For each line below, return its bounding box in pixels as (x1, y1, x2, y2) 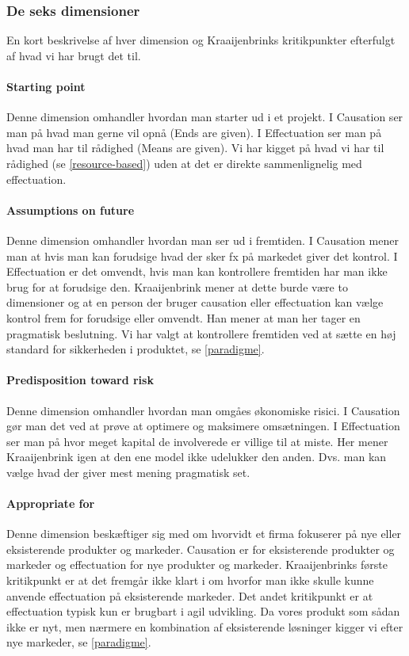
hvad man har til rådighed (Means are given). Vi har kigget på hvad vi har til (6, 139, 384, 156)
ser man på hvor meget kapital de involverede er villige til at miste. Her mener (6, 433, 388, 449)
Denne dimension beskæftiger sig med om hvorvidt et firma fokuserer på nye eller (6, 525, 402, 542)
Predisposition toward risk (6, 372, 154, 388)
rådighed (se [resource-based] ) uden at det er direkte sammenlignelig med (6, 154, 362, 171)
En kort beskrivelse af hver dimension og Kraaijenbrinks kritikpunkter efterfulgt (6, 32, 396, 48)
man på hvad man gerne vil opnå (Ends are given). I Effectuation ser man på (6, 124, 382, 140)
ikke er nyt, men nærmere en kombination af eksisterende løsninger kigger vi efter (6, 618, 403, 635)
